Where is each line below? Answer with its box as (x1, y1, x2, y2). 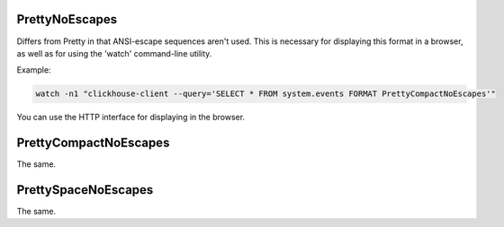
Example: (16, 65, 51, 75)
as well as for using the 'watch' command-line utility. (16, 48, 212, 58)
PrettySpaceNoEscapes (16, 182, 154, 197)
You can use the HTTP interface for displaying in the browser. (16, 112, 246, 123)
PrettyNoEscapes (16, 12, 118, 27)
